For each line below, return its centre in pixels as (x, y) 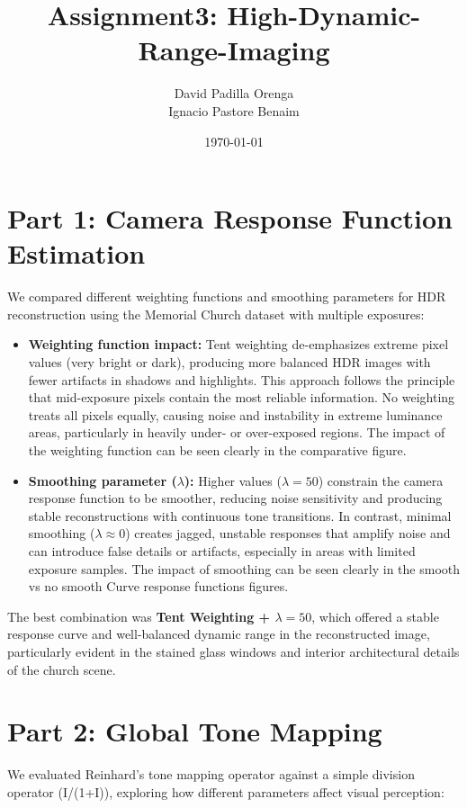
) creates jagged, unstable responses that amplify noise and (288, 533)
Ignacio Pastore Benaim (234, 110)
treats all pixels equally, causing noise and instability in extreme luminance (235, 414)
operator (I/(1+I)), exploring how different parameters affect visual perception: (226, 791)
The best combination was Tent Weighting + (139, 616)
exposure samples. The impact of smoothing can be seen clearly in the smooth (244, 568)
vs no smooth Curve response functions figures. (158, 586)
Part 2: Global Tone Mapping (195, 731)
